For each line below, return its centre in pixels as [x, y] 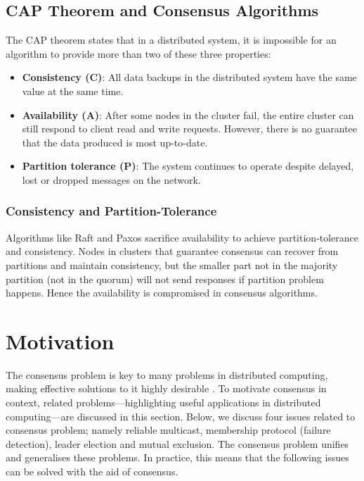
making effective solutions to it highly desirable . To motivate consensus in [166, 388]
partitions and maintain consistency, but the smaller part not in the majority [172, 264]
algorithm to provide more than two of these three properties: [138, 53]
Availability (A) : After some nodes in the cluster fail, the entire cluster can [188, 114]
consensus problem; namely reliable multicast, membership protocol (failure [168, 430]
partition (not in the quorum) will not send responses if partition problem [165, 279]
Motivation [60, 341]
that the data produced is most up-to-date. [115, 142]
